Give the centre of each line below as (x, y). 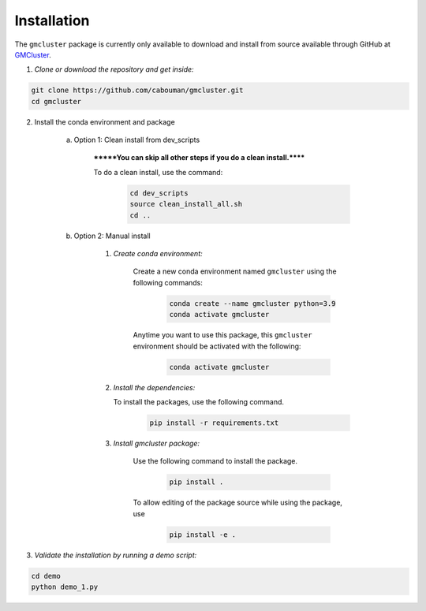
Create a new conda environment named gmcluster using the (235, 271)
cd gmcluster (56, 101)
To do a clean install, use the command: (158, 172)
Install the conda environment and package (105, 121)
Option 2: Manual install (112, 236)
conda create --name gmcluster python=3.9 (252, 303)
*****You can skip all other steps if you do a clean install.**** (199, 158)
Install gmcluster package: (157, 443)
